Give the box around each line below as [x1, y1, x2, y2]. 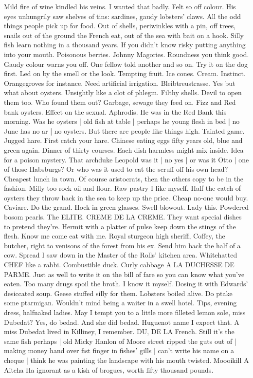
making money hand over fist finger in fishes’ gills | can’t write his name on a [4, 345, 234, 356]
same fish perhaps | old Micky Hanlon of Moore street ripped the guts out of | [4, 336, 236, 346]
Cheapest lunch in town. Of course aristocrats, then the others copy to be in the [4, 173, 244, 183]
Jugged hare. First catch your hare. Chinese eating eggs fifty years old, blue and [4, 135, 243, 145]
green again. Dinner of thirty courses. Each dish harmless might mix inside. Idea [4, 144, 244, 155]
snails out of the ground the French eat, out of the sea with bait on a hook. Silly [4, 30, 244, 40]
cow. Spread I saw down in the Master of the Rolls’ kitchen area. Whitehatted [4, 250, 237, 260]
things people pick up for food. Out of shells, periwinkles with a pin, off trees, [4, 20, 236, 31]
